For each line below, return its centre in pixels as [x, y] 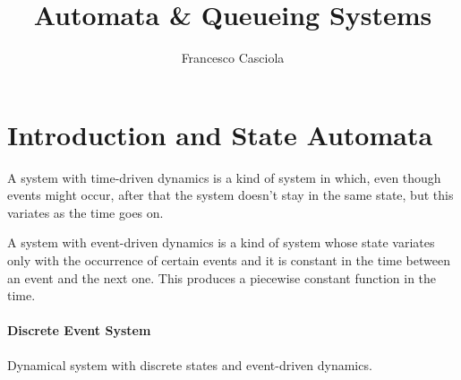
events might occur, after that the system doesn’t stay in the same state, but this [230, 195]
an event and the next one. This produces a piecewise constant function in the [222, 277]
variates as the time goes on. [85, 212]
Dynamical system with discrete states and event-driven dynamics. [190, 364]
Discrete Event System [79, 330]
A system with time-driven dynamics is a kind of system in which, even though [224, 177]
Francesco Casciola [233, 58]
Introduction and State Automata [220, 134]
